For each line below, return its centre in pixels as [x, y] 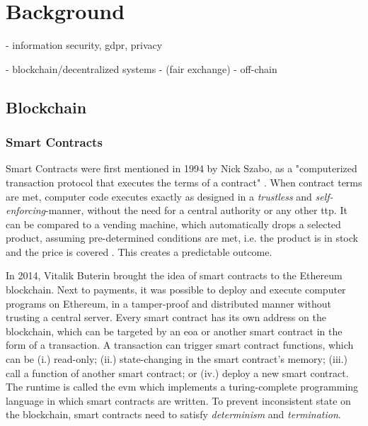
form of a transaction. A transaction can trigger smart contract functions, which [180, 345]
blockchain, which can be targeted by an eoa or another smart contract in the [174, 331]
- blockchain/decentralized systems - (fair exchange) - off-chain [142, 68]
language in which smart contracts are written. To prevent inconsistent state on [178, 400]
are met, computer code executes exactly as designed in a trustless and [159, 196]
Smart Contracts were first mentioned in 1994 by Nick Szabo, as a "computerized [182, 168]
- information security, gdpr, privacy [84, 45]
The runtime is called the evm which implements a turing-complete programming [182, 387]
